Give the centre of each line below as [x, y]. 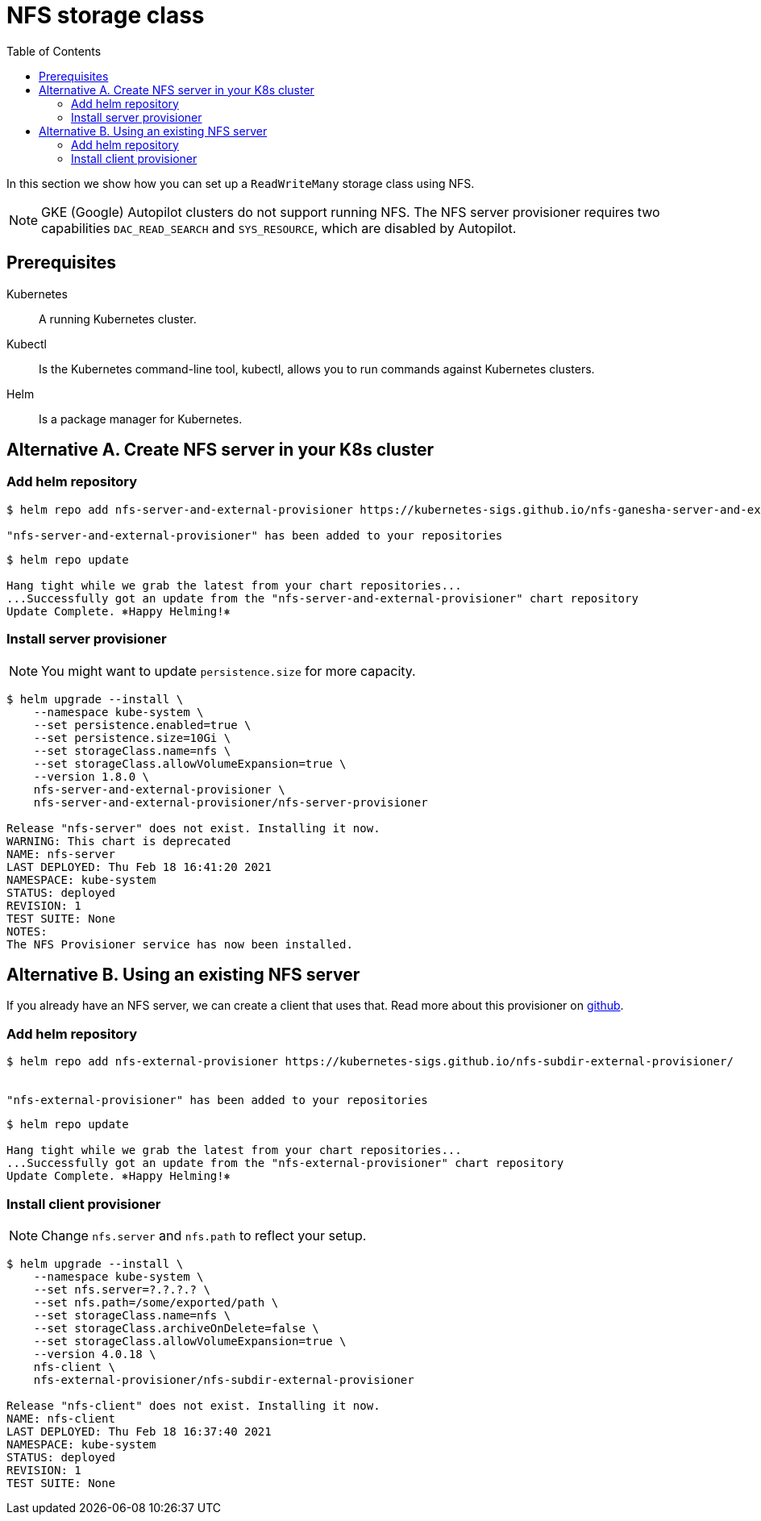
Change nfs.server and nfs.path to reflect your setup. [204, 1235]
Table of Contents [54, 51]
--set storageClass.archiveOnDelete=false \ [176, 1328]
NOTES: [27, 931]
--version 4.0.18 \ [95, 1354]
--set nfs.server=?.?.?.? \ [122, 1289]
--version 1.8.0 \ [91, 776]
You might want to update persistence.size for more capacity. [229, 671]
